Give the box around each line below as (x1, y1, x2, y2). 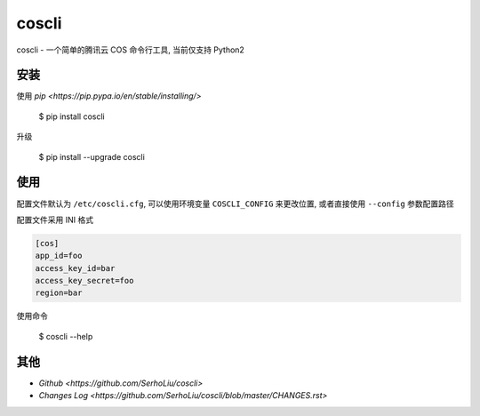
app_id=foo (35, 251, 83, 261)
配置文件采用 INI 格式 (16, 214, 93, 225)
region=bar (35, 288, 83, 298)
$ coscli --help (38, 331, 93, 341)
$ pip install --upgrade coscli (38, 151, 146, 162)
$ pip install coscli (38, 111, 106, 122)
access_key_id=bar (35, 263, 116, 273)
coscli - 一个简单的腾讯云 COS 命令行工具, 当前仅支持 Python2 (16, 44, 244, 55)
